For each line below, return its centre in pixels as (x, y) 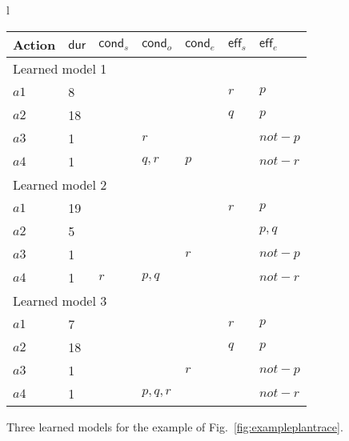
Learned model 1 (60, 68)
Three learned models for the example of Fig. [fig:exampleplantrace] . (175, 426)
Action (34, 44)
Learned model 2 (60, 184)
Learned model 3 (60, 300)
